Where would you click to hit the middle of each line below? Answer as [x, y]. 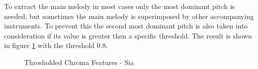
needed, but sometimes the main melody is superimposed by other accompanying [129, 16]
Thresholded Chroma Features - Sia [79, 62]
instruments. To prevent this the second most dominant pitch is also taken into [126, 26]
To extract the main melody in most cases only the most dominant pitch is [119, 6]
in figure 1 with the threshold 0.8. [56, 45]
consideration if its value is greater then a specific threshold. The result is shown [128, 35]
